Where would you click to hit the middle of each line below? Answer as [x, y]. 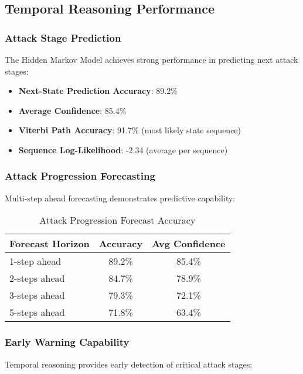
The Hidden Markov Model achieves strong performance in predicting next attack [151, 59]
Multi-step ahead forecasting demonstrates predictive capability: [120, 198]
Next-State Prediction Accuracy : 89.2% [98, 91]
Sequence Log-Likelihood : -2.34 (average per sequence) [123, 149]
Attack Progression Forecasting [80, 176]
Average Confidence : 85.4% [72, 110]
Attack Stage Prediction [63, 37]
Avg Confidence [189, 244]
